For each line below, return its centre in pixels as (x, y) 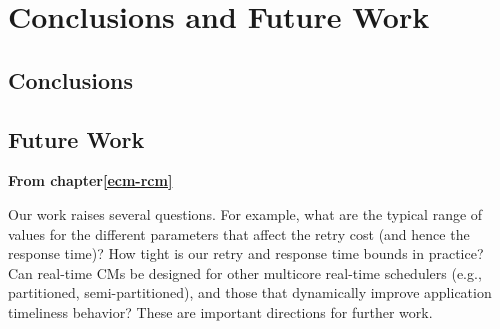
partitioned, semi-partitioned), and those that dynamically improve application (250, 292)
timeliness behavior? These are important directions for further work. (220, 311)
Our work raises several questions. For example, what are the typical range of (245, 213)
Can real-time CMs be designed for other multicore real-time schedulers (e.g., (245, 272)
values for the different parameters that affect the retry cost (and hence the (239, 233)
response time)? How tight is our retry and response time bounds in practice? (246, 253)
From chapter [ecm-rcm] (90, 180)
